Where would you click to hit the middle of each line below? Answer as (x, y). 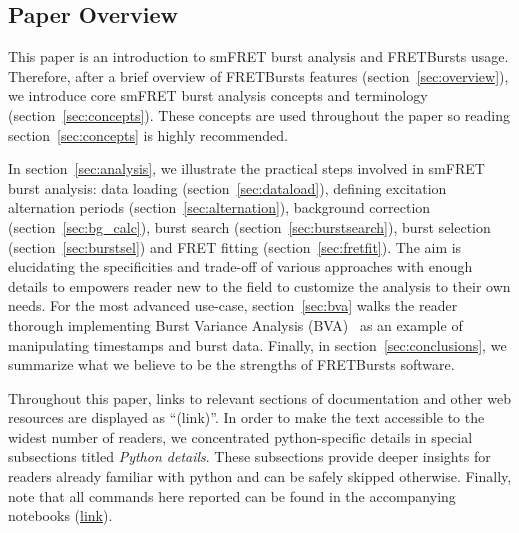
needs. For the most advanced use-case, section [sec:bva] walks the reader (233, 305)
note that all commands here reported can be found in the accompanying (232, 495)
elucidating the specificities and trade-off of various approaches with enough (240, 266)
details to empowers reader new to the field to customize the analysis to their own (259, 285)
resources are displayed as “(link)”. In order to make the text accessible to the (246, 417)
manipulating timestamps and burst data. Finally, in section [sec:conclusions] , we (257, 344)
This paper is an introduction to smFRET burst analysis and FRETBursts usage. (258, 56)
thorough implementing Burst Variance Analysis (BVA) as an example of (235, 324)
